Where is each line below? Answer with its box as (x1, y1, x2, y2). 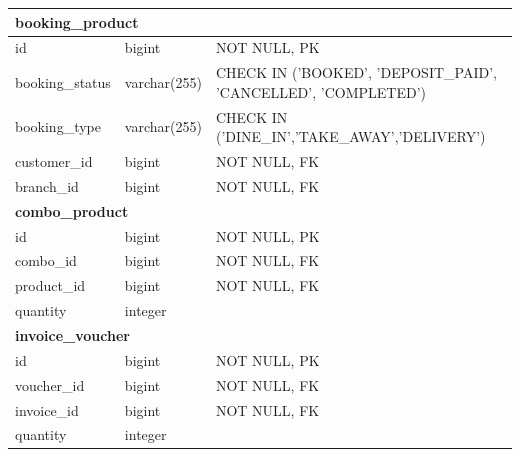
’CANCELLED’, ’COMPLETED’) (215, 81, 426, 102)
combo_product (15, 200, 129, 221)
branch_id (15, 175, 79, 196)
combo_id (15, 250, 77, 271)
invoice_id (15, 399, 79, 420)
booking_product (15, 11, 139, 32)
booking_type (15, 116, 101, 137)
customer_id (15, 151, 93, 172)
